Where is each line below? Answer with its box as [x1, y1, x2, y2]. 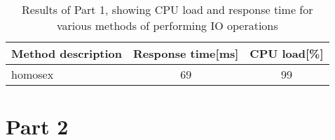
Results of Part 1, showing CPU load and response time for [22, 1, 313, 17]
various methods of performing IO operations [56, 17, 278, 33]
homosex [11, 66, 54, 82]
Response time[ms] [133, 45, 239, 61]
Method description [11, 45, 123, 61]
